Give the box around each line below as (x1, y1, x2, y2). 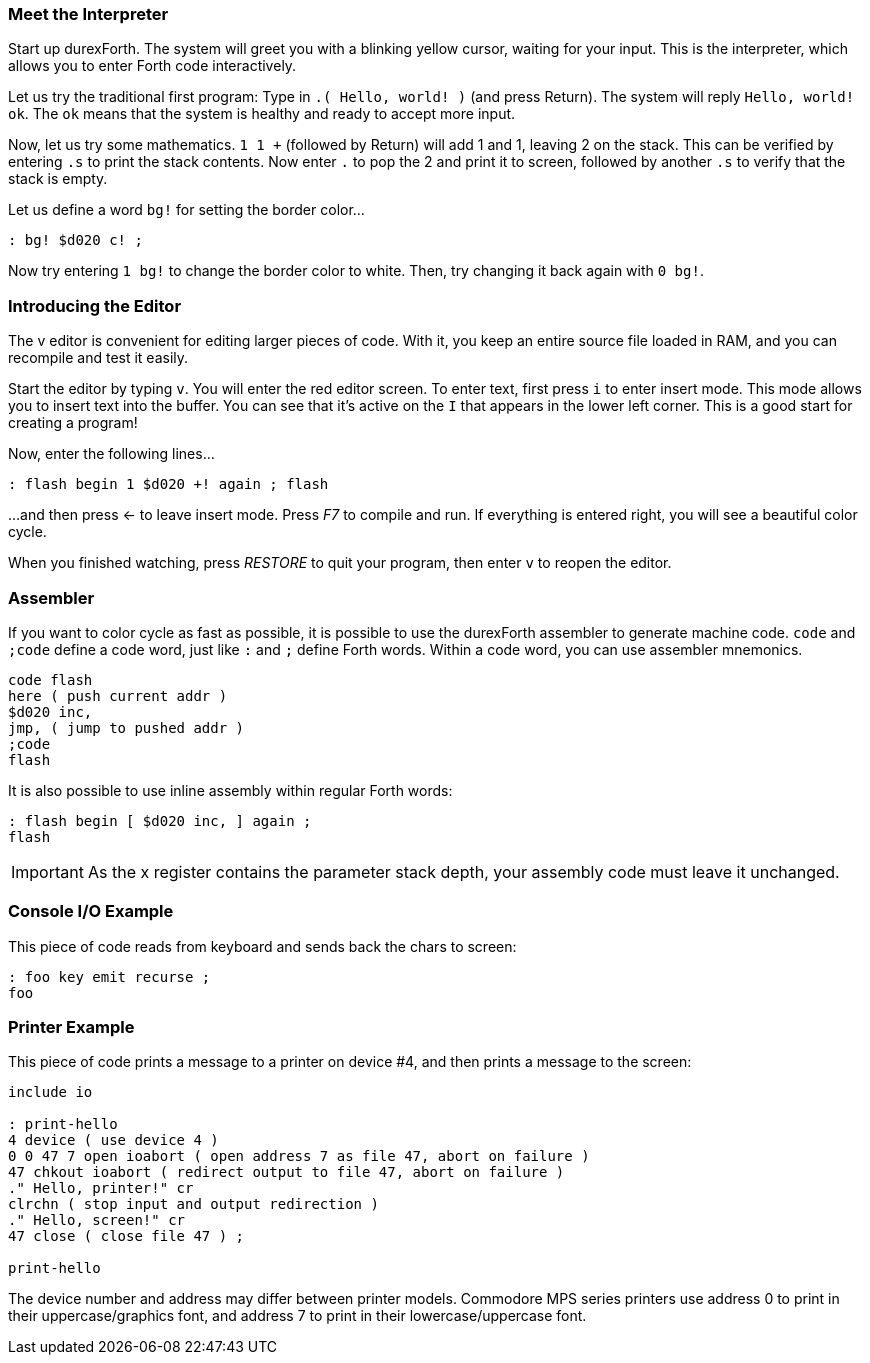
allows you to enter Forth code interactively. (8, 57, 297, 75)
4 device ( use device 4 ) (8, 1132, 219, 1149)
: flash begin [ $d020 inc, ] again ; (8, 812, 312, 829)
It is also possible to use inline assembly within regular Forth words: (8, 781, 453, 799)
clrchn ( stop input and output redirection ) (8, 1196, 379, 1213)
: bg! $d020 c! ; (8, 232, 143, 249)
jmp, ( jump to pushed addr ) (8, 719, 245, 736)
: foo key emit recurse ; (8, 968, 211, 985)
